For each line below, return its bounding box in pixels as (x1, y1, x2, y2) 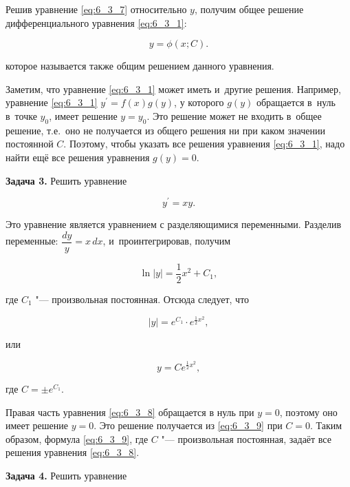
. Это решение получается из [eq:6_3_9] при (94, 418, 283, 433)
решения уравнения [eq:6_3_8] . (6, 445, 140, 459)
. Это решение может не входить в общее (146, 108, 322, 123)
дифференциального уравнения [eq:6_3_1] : (6, 15, 187, 30)
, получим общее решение (194, 2, 304, 16)
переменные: (6, 234, 58, 248)
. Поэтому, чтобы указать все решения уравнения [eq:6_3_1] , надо (63, 136, 345, 151)
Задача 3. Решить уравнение (6, 173, 127, 187)
